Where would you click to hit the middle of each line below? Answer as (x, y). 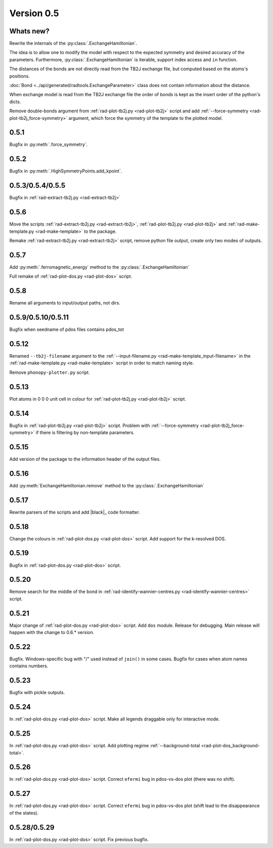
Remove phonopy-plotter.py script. (50, 372)
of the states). (24, 813)
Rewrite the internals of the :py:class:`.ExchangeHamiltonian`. (73, 44)
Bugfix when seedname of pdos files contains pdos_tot (66, 329)
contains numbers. (29, 666)
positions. (19, 76)
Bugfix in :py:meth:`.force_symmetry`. (49, 145)
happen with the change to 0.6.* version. (52, 632)
